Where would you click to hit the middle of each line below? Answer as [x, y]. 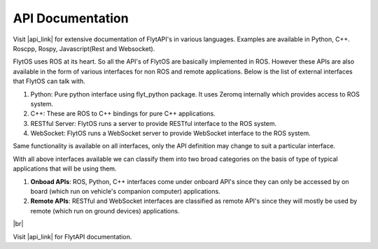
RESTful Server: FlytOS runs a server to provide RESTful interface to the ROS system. [153, 123]
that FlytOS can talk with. [49, 81]
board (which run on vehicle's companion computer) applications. [125, 192]
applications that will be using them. [65, 169]
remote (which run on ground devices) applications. [105, 211]
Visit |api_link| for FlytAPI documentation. [72, 236]
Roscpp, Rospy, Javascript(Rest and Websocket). [84, 48]
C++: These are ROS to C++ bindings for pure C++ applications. [123, 114]
